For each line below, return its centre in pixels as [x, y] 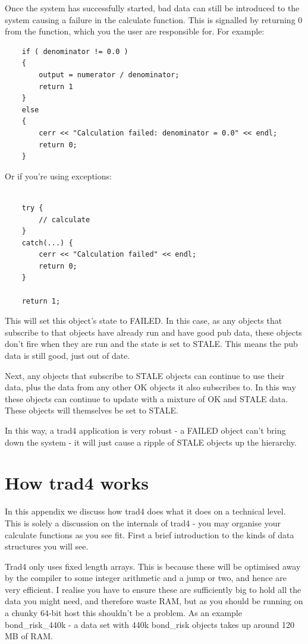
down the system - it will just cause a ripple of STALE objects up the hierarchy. [151, 442]
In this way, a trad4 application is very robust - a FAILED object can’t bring [145, 430]
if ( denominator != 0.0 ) [75, 51]
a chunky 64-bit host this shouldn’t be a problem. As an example [123, 613]
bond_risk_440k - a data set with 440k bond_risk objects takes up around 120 [150, 624]
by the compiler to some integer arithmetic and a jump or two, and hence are [146, 578]
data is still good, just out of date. [67, 356]
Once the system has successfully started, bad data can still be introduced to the [152, 8]
